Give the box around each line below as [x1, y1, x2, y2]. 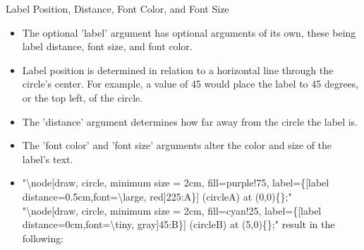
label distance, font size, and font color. [22, 39, 193, 54]
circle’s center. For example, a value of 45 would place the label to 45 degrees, [22, 76, 359, 91]
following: [22, 230, 64, 245]
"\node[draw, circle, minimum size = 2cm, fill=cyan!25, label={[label [22, 203, 322, 218]
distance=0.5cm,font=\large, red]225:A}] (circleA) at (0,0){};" [22, 189, 292, 203]
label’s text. [22, 151, 73, 166]
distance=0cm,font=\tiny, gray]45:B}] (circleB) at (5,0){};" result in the [22, 217, 335, 232]
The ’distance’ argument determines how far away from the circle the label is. [22, 114, 358, 129]
